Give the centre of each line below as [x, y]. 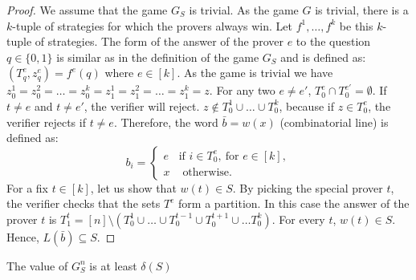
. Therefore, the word [166, 122]
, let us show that [133, 187]
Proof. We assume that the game [87, 10]
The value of [37, 265]
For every [302, 219]
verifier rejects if [46, 122]
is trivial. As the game [244, 10]
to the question [333, 41]
